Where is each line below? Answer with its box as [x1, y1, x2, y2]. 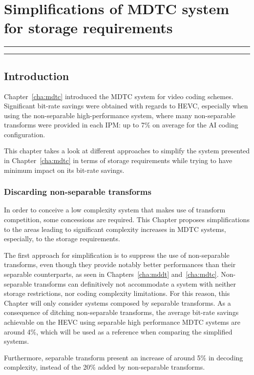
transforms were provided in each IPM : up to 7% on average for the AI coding [4, 120, 238, 130]
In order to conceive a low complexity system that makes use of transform [4, 205, 226, 215]
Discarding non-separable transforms [4, 186, 151, 198]
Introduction [4, 68, 69, 83]
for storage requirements [4, 18, 173, 38]
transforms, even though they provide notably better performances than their [4, 259, 236, 270]
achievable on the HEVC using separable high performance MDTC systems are [4, 317, 240, 327]
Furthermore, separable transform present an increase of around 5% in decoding [4, 352, 243, 362]
